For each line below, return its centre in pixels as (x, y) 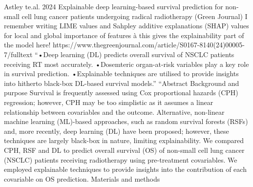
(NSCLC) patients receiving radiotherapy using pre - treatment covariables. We (121, 159)
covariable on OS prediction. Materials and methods (82, 178)
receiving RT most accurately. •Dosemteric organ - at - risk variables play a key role (126, 64)
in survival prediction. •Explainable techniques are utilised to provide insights (121, 73)
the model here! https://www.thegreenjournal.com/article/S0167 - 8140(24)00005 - (125, 45)
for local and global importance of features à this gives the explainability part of (124, 35)
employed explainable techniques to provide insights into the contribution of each (125, 169)
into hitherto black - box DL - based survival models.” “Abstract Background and (122, 83)
